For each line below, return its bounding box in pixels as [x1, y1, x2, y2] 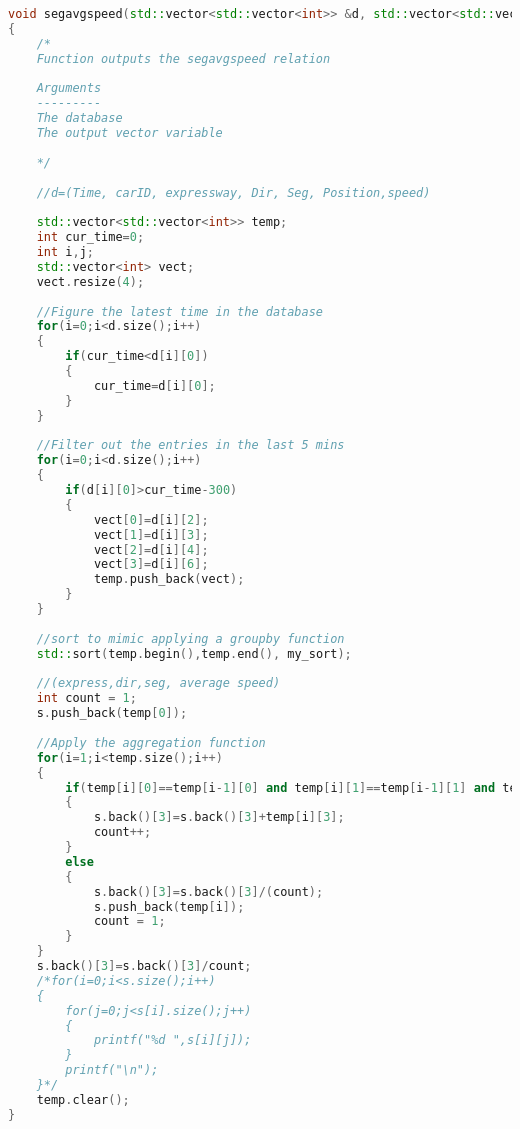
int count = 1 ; [36, 691, 137, 706]
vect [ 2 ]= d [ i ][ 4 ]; [93, 542, 209, 557]
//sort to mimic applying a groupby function [36, 631, 345, 646]
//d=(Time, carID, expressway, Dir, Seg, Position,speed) [36, 185, 431, 200]
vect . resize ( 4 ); [36, 274, 145, 289]
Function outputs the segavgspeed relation [36, 51, 331, 66]
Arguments [36, 81, 102, 96]
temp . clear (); [36, 1092, 130, 1107]
